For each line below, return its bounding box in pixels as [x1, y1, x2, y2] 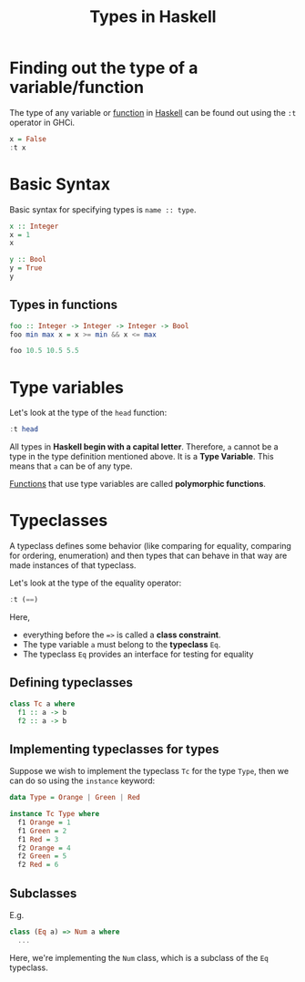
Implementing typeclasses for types [9, 741, 220, 757]
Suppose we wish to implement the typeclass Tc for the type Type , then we [9, 766, 290, 777]
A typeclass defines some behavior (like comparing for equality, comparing [9, 541, 291, 552]
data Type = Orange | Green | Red [9, 793, 141, 802]
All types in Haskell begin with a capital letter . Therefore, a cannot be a [9, 441, 280, 452]
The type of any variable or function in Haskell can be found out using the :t [9, 107, 297, 118]
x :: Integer [9, 222, 59, 231]
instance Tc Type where [9, 810, 100, 819]
